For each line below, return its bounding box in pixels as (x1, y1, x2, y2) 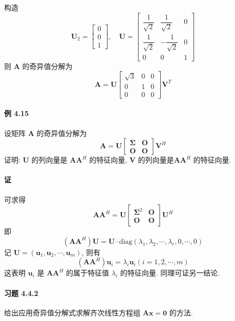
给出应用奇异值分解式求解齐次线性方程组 (4, 307, 140, 317)
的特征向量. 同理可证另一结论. (120, 267, 220, 278)
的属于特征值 (66, 267, 110, 278)
